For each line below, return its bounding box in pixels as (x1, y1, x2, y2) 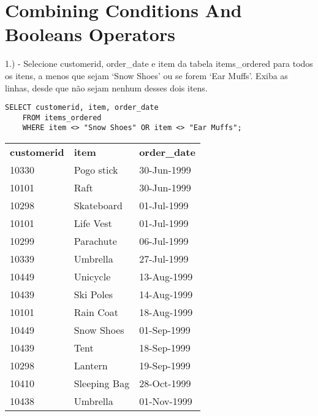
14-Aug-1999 (139, 287, 193, 302)
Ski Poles (74, 287, 113, 302)
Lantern (74, 358, 108, 373)
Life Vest (74, 216, 112, 231)
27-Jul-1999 (139, 252, 189, 266)
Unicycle (74, 269, 111, 284)
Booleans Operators (5, 21, 175, 47)
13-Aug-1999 (139, 269, 193, 284)
